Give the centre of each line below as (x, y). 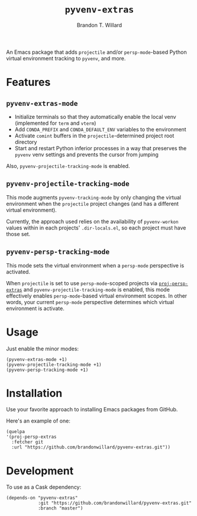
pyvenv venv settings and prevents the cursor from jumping (86, 154)
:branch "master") (60, 508)
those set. (18, 234)
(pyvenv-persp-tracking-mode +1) (47, 370)
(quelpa (16, 432)
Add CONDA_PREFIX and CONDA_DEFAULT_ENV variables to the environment (100, 129)
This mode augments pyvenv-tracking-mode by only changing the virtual (94, 197)
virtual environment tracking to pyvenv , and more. (66, 58)
